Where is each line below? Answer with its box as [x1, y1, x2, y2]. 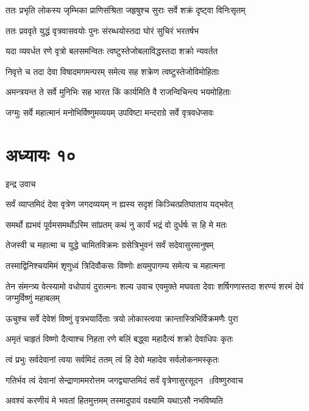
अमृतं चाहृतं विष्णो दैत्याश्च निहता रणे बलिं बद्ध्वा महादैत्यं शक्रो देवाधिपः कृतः [5, 332, 233, 345]
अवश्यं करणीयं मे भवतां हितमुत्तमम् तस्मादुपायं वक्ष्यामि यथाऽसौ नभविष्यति [5, 394, 223, 407]
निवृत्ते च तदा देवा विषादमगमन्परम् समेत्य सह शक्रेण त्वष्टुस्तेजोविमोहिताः [5, 65, 219, 77]
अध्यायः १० [5, 141, 76, 166]
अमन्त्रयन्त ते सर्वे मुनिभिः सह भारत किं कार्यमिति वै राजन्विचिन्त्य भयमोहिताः [5, 85, 231, 98]
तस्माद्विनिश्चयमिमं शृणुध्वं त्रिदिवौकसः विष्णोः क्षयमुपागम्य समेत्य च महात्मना [5, 259, 226, 272]
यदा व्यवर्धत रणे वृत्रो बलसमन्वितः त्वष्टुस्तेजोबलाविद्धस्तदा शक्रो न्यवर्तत [5, 45, 218, 57]
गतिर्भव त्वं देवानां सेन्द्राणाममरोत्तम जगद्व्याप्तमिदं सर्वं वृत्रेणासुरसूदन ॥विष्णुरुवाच [5, 373, 243, 386]
